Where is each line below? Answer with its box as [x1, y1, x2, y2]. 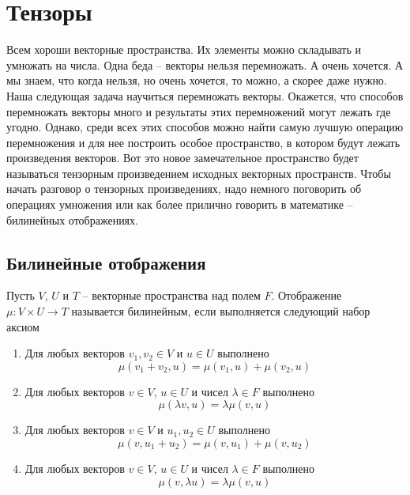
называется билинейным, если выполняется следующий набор [71, 303, 371, 319]
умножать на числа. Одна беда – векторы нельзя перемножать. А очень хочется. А [6, 56, 404, 73]
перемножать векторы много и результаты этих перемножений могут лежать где [6, 103, 391, 119]
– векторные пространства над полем [82, 287, 261, 304]
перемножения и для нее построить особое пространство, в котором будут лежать [6, 134, 401, 150]
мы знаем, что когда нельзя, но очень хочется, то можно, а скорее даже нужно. [6, 72, 387, 89]
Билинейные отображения [6, 250, 206, 274]
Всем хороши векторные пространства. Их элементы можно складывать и [6, 41, 361, 58]
